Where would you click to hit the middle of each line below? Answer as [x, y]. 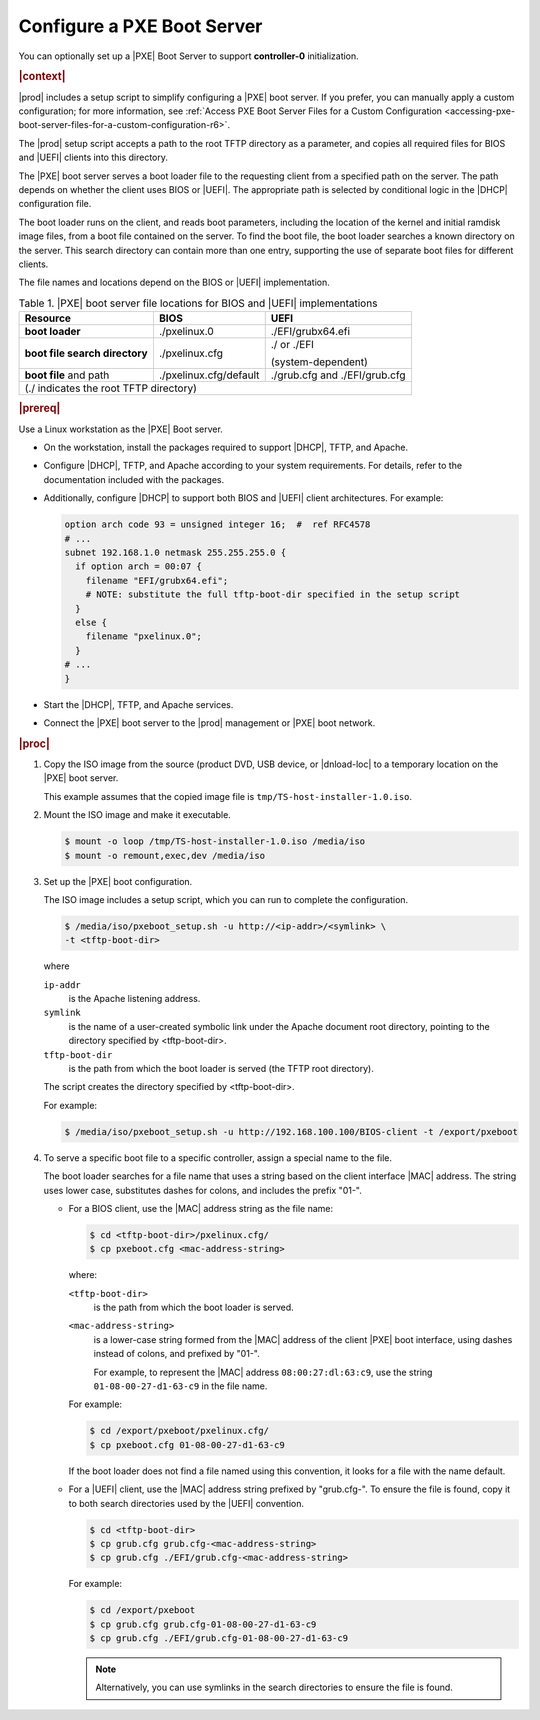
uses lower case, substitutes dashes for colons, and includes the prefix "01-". [202, 1190]
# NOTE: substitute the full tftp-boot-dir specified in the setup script [272, 594]
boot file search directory [86, 353]
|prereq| [39, 408]
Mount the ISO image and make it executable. [137, 815]
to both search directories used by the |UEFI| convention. [186, 1503]
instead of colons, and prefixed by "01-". [176, 1354]
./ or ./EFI [292, 345]
